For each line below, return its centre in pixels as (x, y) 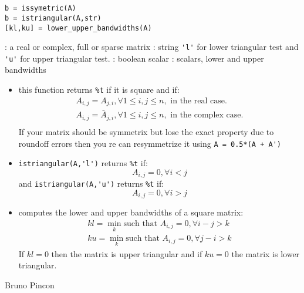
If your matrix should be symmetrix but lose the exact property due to (146, 131)
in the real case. (199, 101)
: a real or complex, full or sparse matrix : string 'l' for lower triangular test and (152, 47)
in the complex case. (207, 115)
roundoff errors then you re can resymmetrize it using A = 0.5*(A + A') (150, 143)
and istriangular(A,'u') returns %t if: (91, 183)
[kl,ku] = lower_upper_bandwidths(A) (78, 28)
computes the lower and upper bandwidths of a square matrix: (131, 212)
